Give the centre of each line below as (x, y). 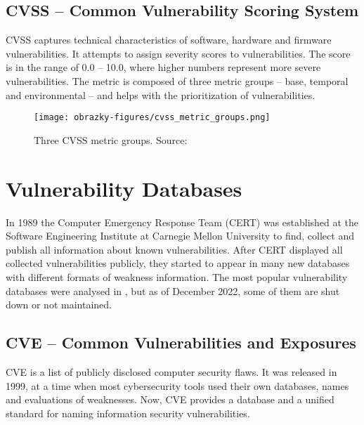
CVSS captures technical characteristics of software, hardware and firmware (169, 40)
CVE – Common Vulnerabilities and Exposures (181, 342)
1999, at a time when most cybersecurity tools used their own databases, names (177, 385)
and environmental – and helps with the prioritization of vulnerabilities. (161, 94)
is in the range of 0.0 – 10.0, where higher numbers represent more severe (163, 67)
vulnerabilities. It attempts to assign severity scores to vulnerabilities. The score (178, 53)
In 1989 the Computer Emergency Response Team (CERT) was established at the (182, 222)
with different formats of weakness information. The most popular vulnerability (177, 276)
